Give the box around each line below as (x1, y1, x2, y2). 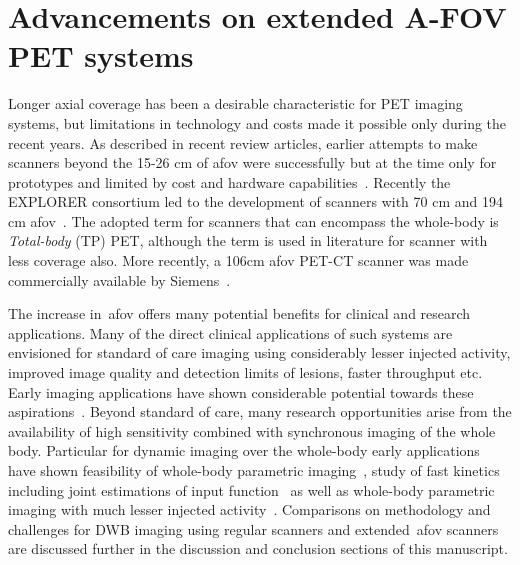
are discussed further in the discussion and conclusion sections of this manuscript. (8, 538, 508, 559)
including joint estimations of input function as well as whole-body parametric (8, 479, 495, 500)
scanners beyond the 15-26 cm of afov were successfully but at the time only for (8, 152, 497, 173)
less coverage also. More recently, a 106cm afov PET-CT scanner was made (8, 250, 469, 271)
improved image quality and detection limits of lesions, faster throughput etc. (8, 362, 483, 383)
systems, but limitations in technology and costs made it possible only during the (8, 112, 507, 133)
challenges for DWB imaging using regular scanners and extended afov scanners (8, 518, 499, 539)
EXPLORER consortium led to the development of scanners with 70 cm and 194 (8, 191, 503, 212)
